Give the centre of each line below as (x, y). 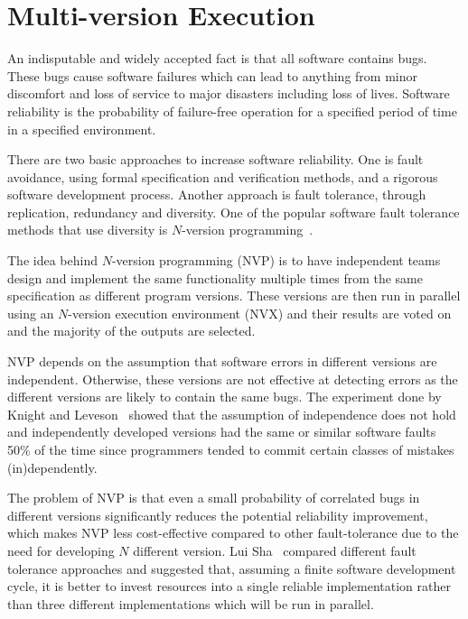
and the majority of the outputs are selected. (131, 331)
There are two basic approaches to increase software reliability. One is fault (215, 159)
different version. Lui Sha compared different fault (275, 550)
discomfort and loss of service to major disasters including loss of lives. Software (229, 93)
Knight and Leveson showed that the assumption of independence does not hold (232, 414)
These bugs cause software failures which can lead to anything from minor (212, 75)
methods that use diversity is (88, 230)
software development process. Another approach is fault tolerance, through (217, 194)
